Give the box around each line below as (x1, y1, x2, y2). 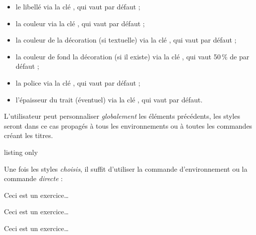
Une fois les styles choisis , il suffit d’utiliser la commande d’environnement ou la (4, 163, 248, 174)
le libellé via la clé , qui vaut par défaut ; (15, 1, 140, 11)
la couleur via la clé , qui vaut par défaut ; (15, 18, 145, 28)
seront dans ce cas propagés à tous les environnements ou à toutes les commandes (4, 120, 253, 131)
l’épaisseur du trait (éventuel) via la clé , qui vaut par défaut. (15, 94, 203, 104)
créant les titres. (4, 130, 53, 141)
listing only (4, 146, 38, 157)
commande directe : (4, 173, 63, 184)
